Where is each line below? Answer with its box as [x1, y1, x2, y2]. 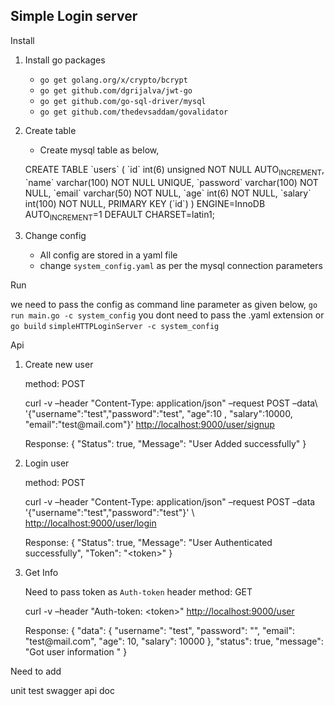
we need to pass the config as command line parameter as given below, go [10, 299, 318, 311]
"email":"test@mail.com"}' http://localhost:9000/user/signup [24, 419, 275, 431]
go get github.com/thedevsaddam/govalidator [39, 107, 229, 117]
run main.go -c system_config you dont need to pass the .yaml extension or [10, 309, 325, 321]
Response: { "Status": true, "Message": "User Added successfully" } [24, 438, 307, 450]
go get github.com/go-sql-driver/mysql [39, 96, 207, 106]
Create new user [24, 359, 94, 371]
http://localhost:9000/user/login [24, 517, 157, 529]
